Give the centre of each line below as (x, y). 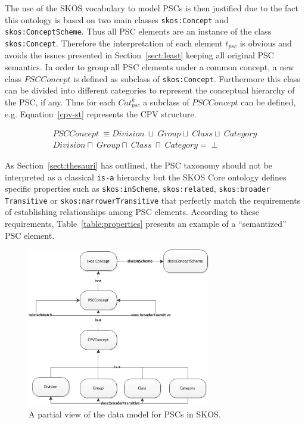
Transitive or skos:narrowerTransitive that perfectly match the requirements (153, 200)
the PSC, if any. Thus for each (60, 102)
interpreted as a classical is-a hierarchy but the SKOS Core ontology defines (146, 177)
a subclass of (166, 102)
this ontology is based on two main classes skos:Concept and (117, 19)
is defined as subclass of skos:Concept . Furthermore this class (187, 78)
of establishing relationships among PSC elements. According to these (132, 212)
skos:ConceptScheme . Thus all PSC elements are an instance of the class (138, 31)
